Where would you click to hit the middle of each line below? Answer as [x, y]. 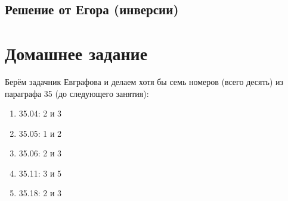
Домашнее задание [76, 53]
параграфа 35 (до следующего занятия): [77, 93]
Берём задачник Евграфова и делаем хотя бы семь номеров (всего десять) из [144, 81]
